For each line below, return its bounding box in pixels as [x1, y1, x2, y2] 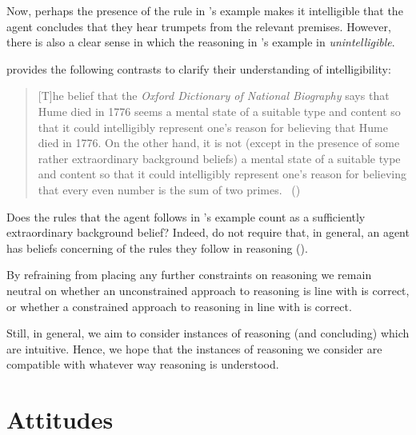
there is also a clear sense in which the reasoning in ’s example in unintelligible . [6, 34, 395, 50]
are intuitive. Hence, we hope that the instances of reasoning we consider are [6, 340, 382, 357]
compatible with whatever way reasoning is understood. [6, 356, 279, 373]
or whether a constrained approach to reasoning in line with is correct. [6, 297, 352, 314]
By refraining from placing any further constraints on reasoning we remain [6, 266, 372, 283]
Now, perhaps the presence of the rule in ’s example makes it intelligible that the [6, 2, 403, 18]
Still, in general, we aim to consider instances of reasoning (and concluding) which [6, 325, 410, 341]
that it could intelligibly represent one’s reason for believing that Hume [38, 118, 388, 135]
